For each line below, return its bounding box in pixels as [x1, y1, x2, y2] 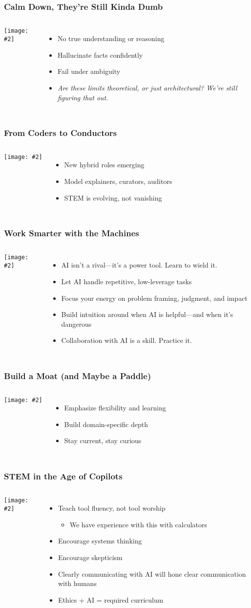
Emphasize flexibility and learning [64, 403, 166, 413]
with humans [58, 578, 97, 588]
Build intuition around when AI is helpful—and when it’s [61, 309, 233, 319]
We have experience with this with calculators [69, 519, 208, 529]
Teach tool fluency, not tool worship [58, 503, 166, 513]
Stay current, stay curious [64, 435, 142, 446]
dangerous [61, 318, 92, 329]
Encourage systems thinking [58, 536, 142, 546]
